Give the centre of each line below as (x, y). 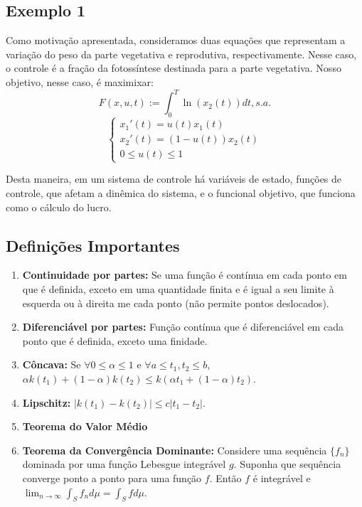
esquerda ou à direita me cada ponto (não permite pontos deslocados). (176, 303)
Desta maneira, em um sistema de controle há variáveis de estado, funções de (174, 179)
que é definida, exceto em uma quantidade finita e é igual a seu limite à (178, 289)
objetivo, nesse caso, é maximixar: (80, 81)
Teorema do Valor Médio (85, 426)
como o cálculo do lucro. (59, 207)
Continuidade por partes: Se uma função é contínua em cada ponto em (185, 275)
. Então (225, 477)
